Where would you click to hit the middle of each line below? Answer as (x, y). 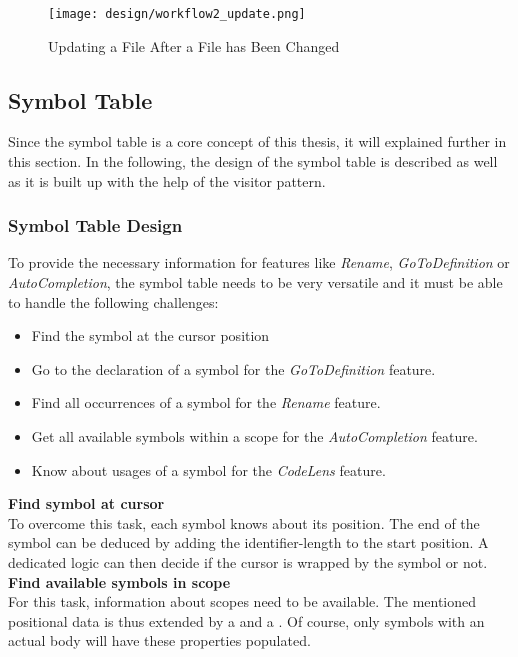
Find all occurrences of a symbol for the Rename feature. (206, 402)
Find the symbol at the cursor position (150, 335)
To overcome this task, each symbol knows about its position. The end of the (244, 522)
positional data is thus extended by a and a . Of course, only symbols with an (246, 620)
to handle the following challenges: (113, 301)
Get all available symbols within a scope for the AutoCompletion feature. (254, 436)
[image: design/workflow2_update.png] (177, 14)
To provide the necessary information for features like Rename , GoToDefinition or (259, 262)
